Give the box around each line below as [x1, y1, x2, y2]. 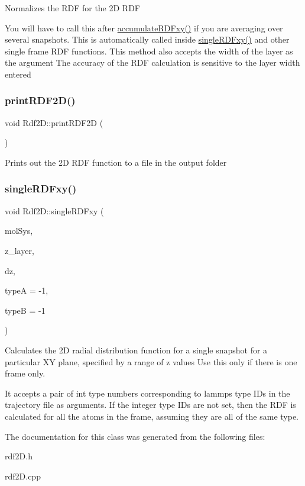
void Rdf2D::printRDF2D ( [5, 116, 103, 128]
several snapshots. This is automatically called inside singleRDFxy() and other [5, 33, 290, 46]
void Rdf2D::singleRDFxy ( [5, 204, 104, 217]
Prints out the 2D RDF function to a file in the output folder [5, 156, 227, 168]
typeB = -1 [5, 304, 46, 316]
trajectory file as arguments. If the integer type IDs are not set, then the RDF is [5, 398, 296, 411]
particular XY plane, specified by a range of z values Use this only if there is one [5, 355, 297, 368]
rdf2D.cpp [5, 469, 41, 482]
